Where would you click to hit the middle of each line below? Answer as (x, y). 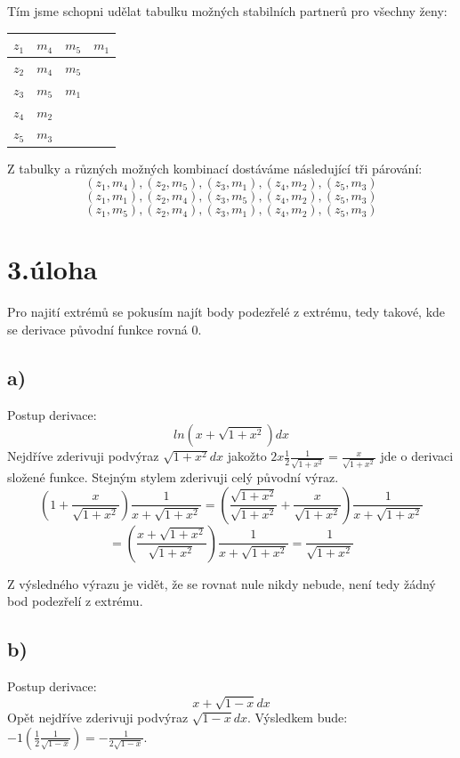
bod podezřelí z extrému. (75, 601)
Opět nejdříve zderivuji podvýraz (98, 718)
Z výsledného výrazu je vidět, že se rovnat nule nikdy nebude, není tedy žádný (222, 583)
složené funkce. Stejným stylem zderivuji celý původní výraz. (173, 476)
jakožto (247, 456)
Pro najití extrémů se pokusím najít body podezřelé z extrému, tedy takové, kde (226, 312)
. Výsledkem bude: (298, 718)
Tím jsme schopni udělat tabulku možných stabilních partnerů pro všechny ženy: (227, 11)
